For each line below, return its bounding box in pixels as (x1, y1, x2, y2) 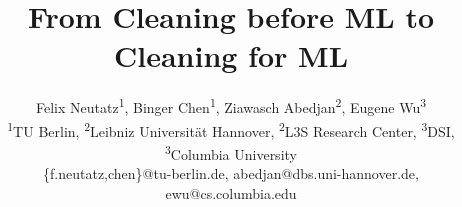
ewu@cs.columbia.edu (165, 182, 297, 203)
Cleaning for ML (113, 35, 349, 76)
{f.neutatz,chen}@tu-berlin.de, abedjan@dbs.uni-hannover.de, (43, 163, 419, 184)
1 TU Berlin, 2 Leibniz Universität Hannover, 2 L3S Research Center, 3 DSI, (7, 117, 455, 141)
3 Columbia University (165, 140, 297, 164)
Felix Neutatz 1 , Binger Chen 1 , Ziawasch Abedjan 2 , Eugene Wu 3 (35, 94, 427, 117)
